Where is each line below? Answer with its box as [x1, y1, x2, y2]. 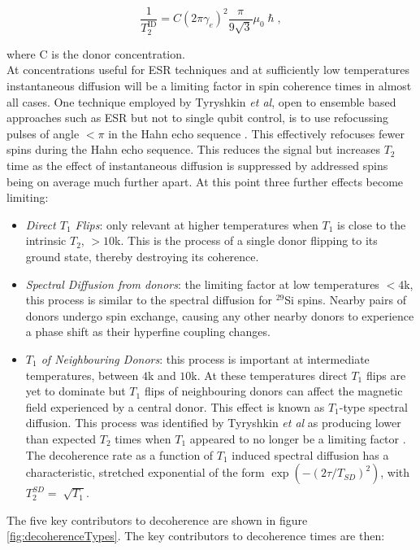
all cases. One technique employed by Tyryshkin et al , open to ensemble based [6, 93, 396, 110]
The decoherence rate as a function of [25, 446, 214, 463]
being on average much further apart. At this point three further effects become [6, 172, 404, 190]
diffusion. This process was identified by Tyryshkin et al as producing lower [25, 414, 401, 431]
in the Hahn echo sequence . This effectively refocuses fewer [108, 124, 405, 142]
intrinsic [25, 232, 67, 249]
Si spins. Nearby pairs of [284, 291, 406, 308]
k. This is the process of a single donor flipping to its [115, 232, 378, 249]
